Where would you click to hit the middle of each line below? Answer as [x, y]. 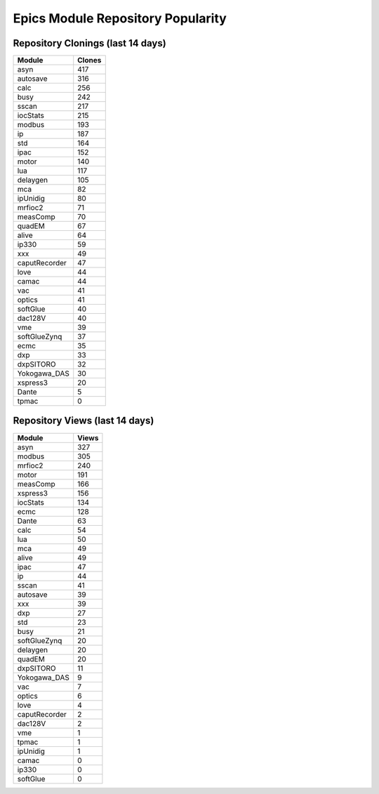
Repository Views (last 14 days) [84, 421]
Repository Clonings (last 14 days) [89, 43]
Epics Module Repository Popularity [120, 18]
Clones [89, 60]
